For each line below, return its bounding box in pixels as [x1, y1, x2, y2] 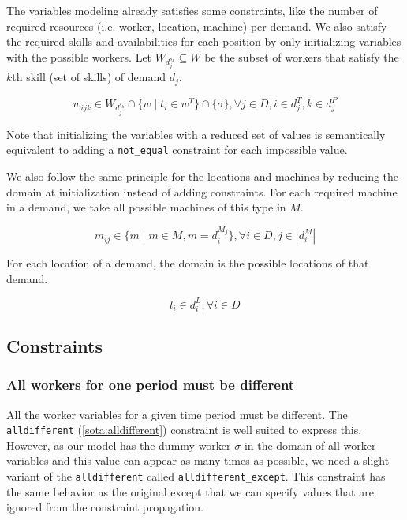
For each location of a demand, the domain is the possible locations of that [6, 255, 369, 271]
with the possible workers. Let [6, 48, 152, 65]
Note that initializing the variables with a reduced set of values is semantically [6, 125, 386, 142]
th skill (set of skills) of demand [12, 69, 166, 85]
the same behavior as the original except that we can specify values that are [6, 483, 374, 499]
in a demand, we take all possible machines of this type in [6, 199, 286, 215]
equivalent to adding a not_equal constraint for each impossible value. [6, 141, 348, 158]
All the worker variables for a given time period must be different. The [6, 406, 348, 422]
